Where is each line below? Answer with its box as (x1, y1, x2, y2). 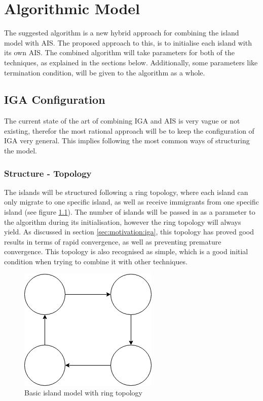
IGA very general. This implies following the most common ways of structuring (4, 135, 250, 146)
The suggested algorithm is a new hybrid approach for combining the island (4, 27, 239, 38)
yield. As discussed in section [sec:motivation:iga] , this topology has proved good (4, 226, 254, 237)
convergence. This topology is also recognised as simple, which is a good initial (4, 246, 248, 257)
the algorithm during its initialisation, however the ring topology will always (4, 216, 241, 227)
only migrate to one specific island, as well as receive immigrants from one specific (4, 196, 259, 207)
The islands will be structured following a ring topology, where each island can (4, 186, 248, 197)
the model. (4, 145, 37, 156)
